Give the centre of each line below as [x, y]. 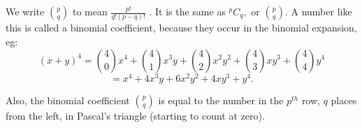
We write [25, 11]
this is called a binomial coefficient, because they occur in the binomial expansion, [181, 28]
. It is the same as [187, 11]
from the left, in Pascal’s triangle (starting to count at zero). [135, 115]
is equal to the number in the [221, 100]
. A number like [318, 11]
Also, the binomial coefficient [68, 100]
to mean [90, 11]
